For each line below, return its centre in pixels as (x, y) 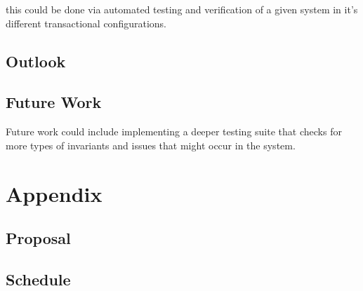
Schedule (38, 279)
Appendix (54, 193)
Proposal (38, 238)
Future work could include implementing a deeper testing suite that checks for (174, 131)
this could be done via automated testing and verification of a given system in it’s (182, 9)
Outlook (36, 61)
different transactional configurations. (86, 23)
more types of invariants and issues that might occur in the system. (151, 145)
